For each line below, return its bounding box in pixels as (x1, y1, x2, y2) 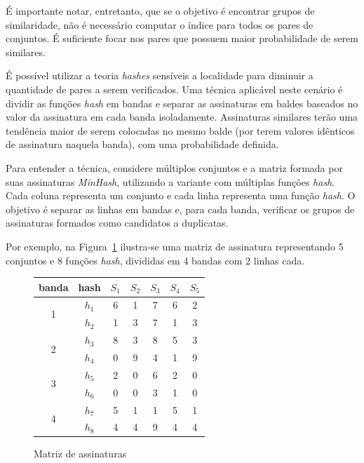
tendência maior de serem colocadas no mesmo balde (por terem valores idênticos (6, 123, 355, 137)
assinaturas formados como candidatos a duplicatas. (6, 215, 229, 230)
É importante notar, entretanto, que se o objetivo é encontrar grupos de (6, 4, 315, 18)
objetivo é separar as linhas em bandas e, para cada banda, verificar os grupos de (6, 201, 355, 216)
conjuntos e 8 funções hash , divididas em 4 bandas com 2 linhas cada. (6, 253, 305, 267)
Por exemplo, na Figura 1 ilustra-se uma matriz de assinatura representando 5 (6, 239, 344, 253)
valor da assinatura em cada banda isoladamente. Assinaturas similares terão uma (6, 109, 358, 124)
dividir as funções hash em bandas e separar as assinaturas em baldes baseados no (6, 95, 358, 110)
